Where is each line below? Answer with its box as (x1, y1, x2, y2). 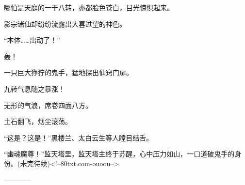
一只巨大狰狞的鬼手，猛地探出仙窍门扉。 (4, 67, 133, 77)
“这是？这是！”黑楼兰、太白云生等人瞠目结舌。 (4, 132, 153, 142)
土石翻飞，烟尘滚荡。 (4, 116, 72, 126)
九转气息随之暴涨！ (4, 83, 65, 93)
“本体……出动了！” (4, 35, 60, 45)
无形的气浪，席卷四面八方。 (4, 100, 92, 110)
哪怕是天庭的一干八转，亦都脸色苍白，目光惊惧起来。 (4, 2, 174, 12)
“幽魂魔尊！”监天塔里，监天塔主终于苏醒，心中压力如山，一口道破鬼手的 (4, 149, 235, 159)
